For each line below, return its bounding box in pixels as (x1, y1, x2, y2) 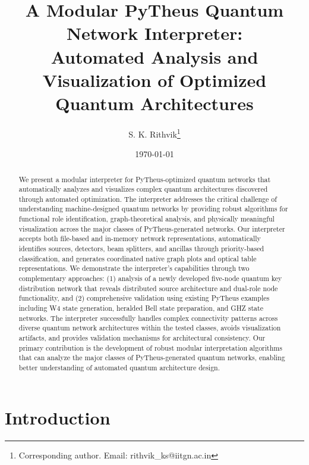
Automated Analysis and (51, 44, 258, 68)
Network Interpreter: (66, 21, 243, 45)
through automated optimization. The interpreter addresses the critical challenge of (18, 194, 277, 204)
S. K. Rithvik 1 (128, 126, 181, 140)
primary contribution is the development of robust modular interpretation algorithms (18, 342, 282, 352)
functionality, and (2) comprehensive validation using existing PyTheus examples (18, 293, 270, 303)
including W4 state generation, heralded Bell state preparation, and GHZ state (18, 303, 263, 313)
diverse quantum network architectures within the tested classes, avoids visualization (18, 323, 281, 333)
